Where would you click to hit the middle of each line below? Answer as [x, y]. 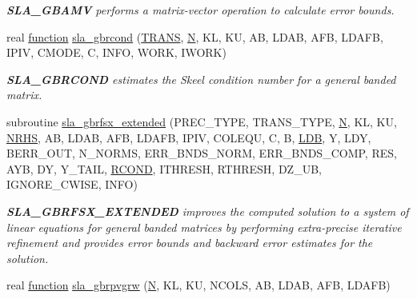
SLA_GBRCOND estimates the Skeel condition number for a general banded [201, 79]
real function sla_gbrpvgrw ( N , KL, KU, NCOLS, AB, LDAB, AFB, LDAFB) [198, 285]
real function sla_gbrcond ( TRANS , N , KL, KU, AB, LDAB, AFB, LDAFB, [195, 36]
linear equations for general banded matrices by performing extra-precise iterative [204, 227]
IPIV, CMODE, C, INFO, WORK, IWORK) [116, 52]
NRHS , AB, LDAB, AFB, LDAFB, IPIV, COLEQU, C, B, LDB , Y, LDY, [189, 137]
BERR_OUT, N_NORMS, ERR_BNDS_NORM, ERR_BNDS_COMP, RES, [202, 153]
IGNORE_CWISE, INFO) [72, 184]
